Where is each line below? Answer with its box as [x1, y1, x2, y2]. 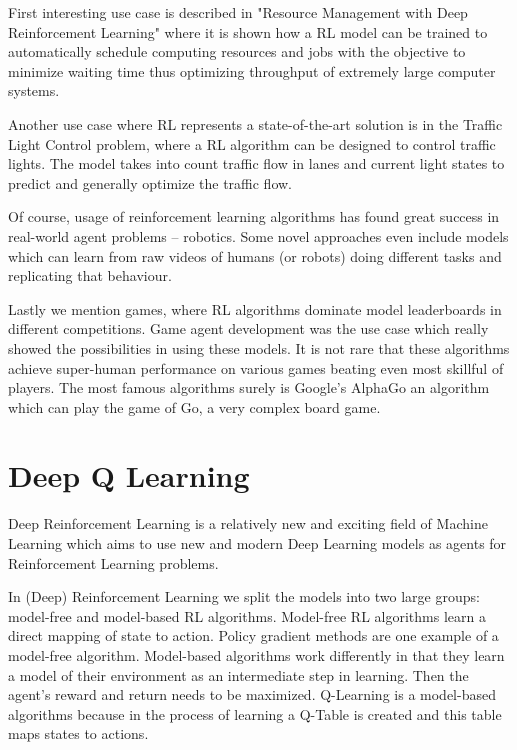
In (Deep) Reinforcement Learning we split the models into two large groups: [8, 586, 480, 607]
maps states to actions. [8, 723, 149, 744]
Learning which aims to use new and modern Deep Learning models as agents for [8, 533, 507, 553]
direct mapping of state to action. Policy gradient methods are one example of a [8, 625, 499, 646]
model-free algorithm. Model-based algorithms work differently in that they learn [8, 644, 505, 665]
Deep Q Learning [8, 455, 250, 496]
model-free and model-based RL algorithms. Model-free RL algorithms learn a [8, 605, 486, 626]
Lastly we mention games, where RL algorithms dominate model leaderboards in [8, 298, 502, 319]
